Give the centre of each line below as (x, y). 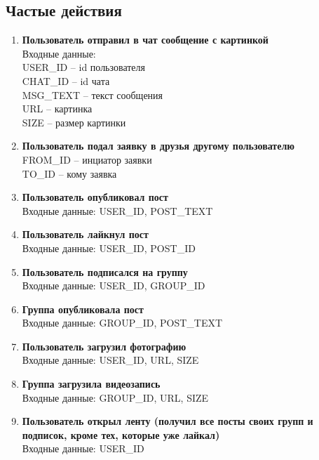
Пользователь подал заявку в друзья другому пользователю (158, 146)
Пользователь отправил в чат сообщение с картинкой (145, 40)
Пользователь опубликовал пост (95, 197)
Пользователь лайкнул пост (85, 234)
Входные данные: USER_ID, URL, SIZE (110, 360)
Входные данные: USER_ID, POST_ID (109, 248)
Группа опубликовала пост (83, 309)
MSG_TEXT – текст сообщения (93, 94)
